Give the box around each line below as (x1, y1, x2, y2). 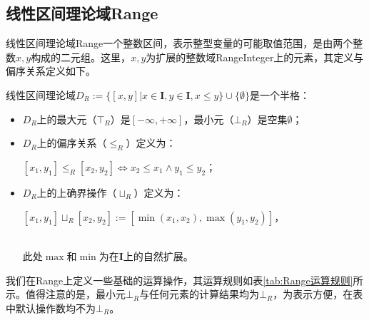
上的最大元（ (36, 111, 97, 126)
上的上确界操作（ (36, 185, 117, 200)
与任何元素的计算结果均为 (139, 287, 260, 301)
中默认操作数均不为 (6, 300, 96, 315)
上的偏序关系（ (36, 135, 107, 150)
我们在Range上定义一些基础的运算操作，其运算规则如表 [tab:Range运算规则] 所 (6, 272, 363, 287)
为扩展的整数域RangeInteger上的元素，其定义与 (146, 49, 364, 64)
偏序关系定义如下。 (6, 63, 96, 78)
